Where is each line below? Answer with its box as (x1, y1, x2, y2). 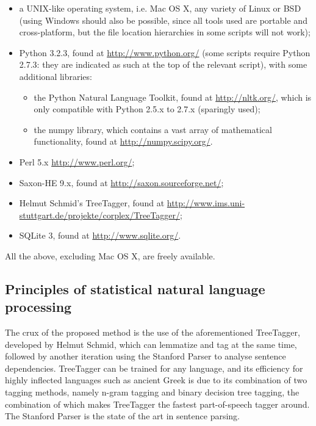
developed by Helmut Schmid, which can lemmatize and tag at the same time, (5, 338, 297, 350)
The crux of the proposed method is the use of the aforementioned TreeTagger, (5, 326, 300, 339)
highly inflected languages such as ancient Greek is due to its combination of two (5, 374, 307, 386)
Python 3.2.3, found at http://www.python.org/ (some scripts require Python (19, 46, 311, 59)
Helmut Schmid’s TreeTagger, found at (19, 197, 165, 209)
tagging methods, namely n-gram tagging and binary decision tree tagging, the (5, 386, 300, 399)
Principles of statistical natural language (5, 279, 265, 298)
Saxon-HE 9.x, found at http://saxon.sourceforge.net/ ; (19, 176, 224, 189)
